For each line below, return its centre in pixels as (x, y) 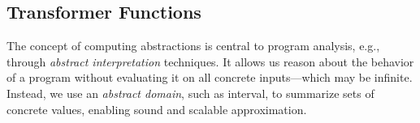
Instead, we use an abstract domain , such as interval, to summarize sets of (191, 93)
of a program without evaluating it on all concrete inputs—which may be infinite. (210, 77)
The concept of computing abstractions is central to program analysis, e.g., (193, 46)
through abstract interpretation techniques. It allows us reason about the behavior (210, 61)
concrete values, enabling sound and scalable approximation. (157, 109)
